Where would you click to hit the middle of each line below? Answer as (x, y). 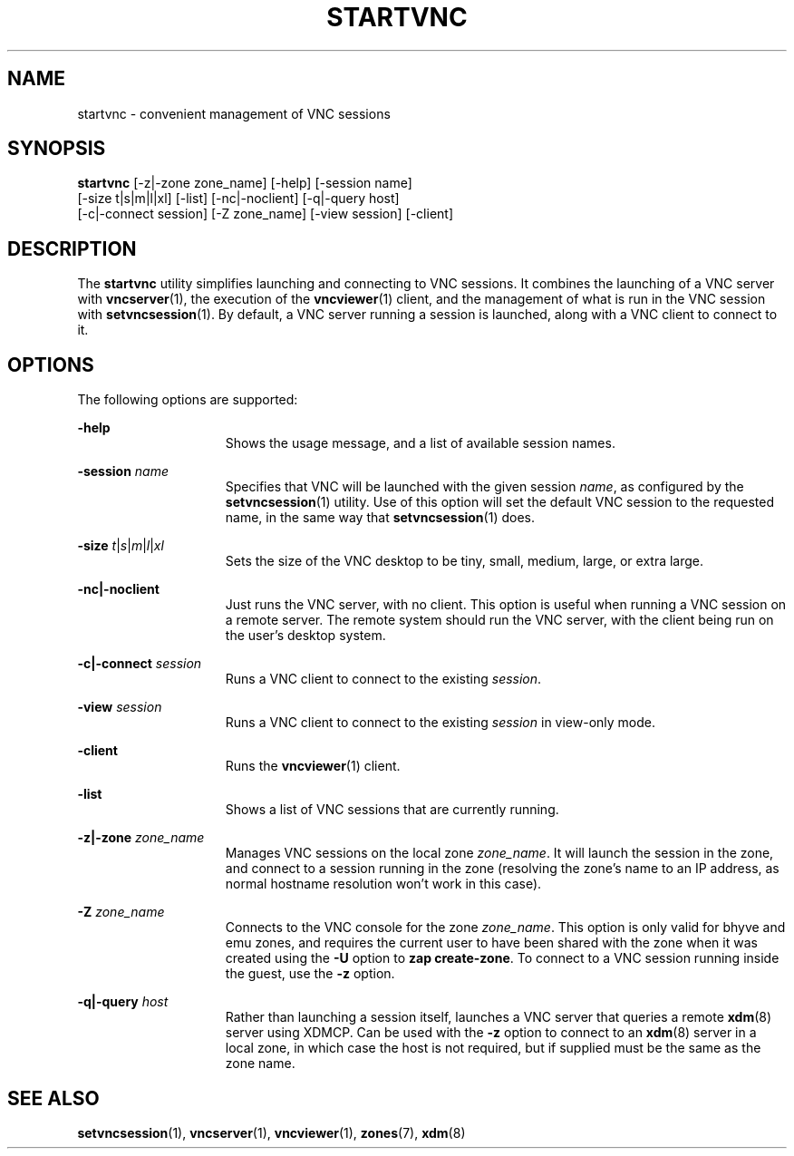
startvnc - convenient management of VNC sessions (234, 113)
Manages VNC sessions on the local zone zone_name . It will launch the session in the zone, (499, 853)
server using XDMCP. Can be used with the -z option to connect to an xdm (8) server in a (491, 1033)
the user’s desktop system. (305, 636)
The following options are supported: (188, 400)
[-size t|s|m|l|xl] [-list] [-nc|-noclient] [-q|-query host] (238, 199)
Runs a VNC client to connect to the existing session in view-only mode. (441, 723)
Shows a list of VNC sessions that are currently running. (392, 810)
